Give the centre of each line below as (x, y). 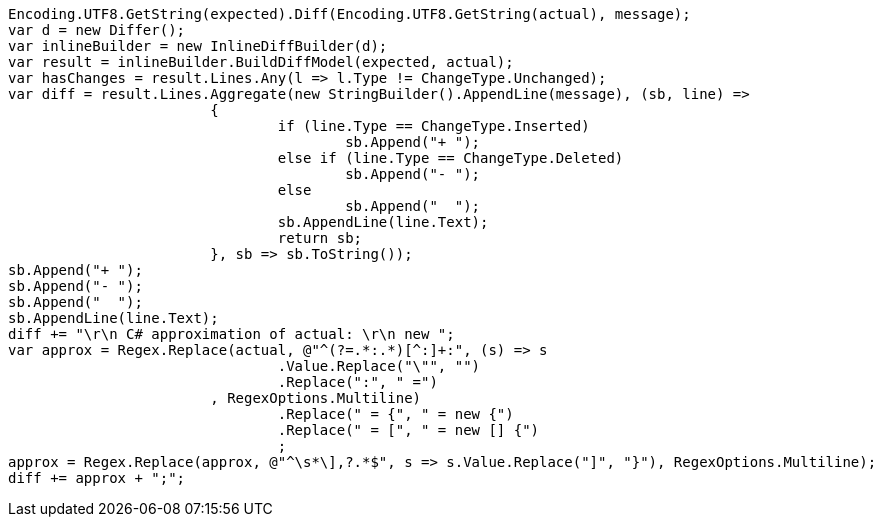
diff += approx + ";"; (97, 478)
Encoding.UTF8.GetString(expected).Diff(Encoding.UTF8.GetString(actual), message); (349, 14)
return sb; (320, 238)
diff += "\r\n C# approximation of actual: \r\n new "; (231, 334)
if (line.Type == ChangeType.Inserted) (433, 126)
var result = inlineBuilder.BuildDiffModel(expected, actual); (261, 62)
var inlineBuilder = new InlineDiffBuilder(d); (198, 46)
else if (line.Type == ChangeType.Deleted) (450, 158)
